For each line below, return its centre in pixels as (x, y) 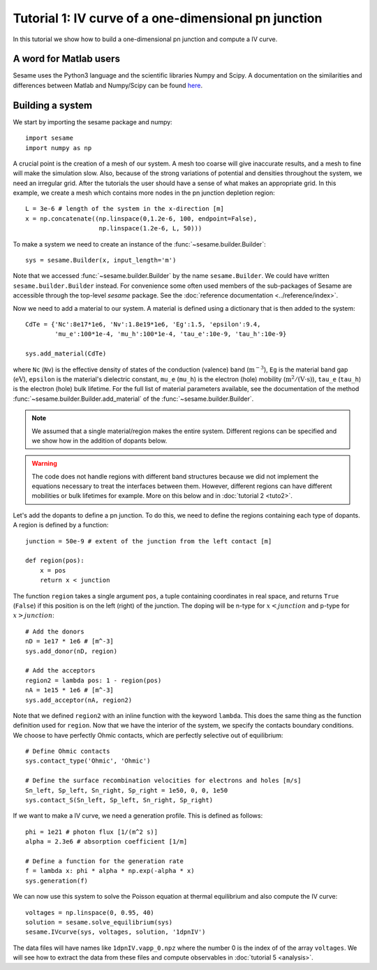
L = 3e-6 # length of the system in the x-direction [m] (125, 209)
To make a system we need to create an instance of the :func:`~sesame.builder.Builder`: (139, 244)
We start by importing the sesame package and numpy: (93, 122)
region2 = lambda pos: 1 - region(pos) (94, 680)
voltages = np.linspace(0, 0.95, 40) (90, 912)
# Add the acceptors (60, 671)
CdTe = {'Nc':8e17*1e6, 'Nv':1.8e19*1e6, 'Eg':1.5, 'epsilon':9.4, (143, 324)
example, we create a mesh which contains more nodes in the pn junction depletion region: (144, 193)
